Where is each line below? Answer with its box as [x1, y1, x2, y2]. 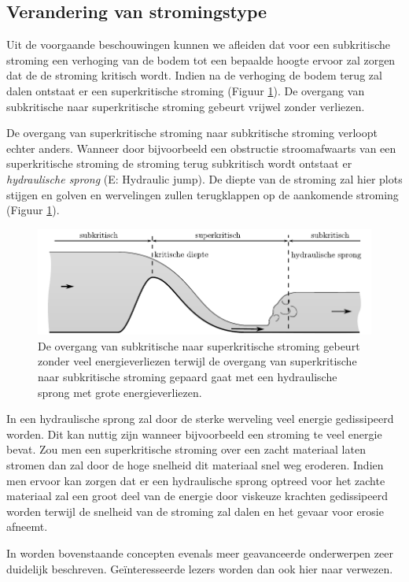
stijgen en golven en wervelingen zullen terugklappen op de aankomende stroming [6, 186, 399, 202]
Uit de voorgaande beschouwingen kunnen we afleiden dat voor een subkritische [6, 36, 391, 53]
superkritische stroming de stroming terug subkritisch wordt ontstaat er [6, 155, 352, 172]
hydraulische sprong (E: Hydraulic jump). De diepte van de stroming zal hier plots [6, 170, 403, 187]
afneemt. [6, 518, 48, 535]
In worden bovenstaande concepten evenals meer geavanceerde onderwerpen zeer [6, 545, 393, 562]
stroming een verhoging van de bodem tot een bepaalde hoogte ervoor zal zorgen [6, 51, 396, 68]
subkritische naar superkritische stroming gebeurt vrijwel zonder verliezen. [6, 98, 365, 114]
